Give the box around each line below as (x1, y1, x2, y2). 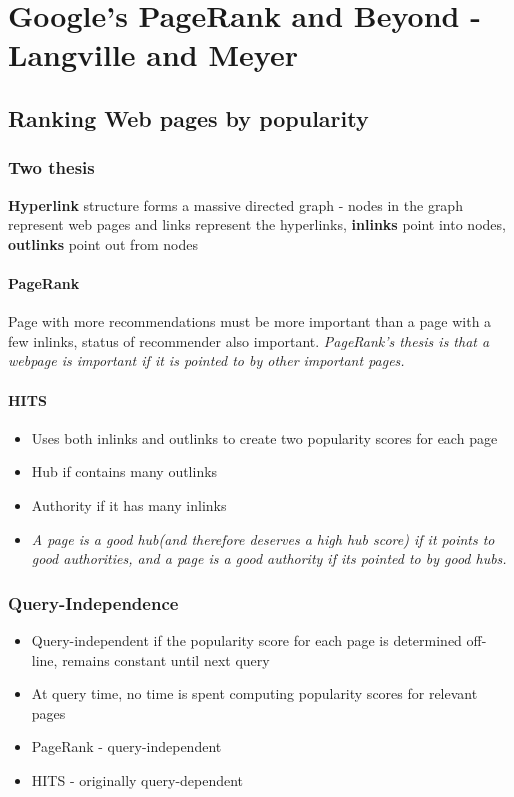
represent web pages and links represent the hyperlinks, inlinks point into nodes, (8, 214, 506, 235)
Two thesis (8, 155, 95, 180)
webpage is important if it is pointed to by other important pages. (8, 350, 405, 371)
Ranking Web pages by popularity (8, 102, 369, 133)
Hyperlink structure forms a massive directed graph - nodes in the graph (8, 194, 463, 215)
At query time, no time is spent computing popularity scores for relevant (31, 683, 478, 704)
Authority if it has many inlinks (31, 494, 227, 515)
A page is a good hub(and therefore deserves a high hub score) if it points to (31, 528, 495, 549)
